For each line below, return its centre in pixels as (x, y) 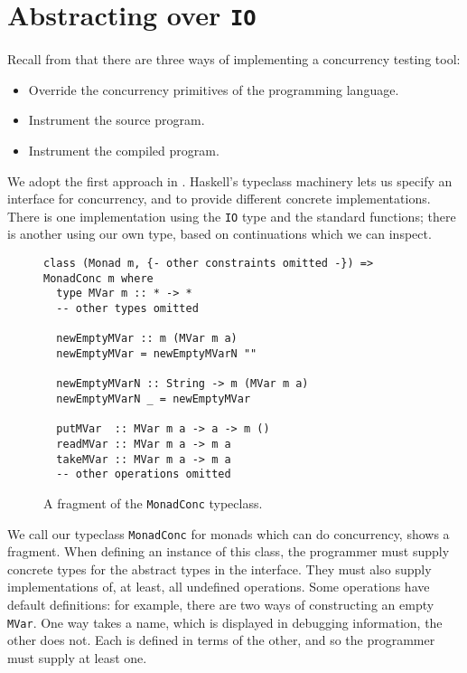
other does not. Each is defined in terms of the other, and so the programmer (221, 640)
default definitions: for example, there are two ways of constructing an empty (221, 604)
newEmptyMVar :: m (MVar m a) (147, 339)
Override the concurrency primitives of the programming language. (214, 89)
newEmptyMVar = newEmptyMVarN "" (157, 354)
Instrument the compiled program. (124, 151)
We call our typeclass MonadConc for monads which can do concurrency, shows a (229, 533)
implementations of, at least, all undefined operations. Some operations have (219, 587)
